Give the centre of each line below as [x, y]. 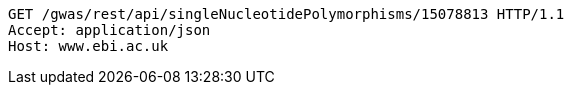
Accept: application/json [109, 30]
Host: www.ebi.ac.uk [88, 46]
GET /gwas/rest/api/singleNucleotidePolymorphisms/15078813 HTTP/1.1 [286, 14]
